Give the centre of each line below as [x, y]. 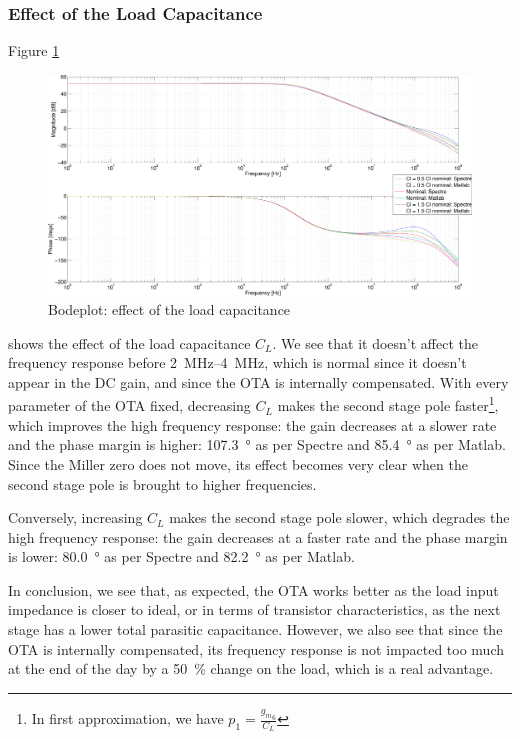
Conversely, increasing [75, 517]
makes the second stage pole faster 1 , [388, 404]
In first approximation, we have [127, 718]
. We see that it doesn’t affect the [375, 342]
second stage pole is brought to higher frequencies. [162, 483]
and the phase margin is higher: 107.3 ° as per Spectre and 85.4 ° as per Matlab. [257, 444]
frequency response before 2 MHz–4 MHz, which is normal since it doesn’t [237, 362]
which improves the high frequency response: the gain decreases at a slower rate [252, 424]
